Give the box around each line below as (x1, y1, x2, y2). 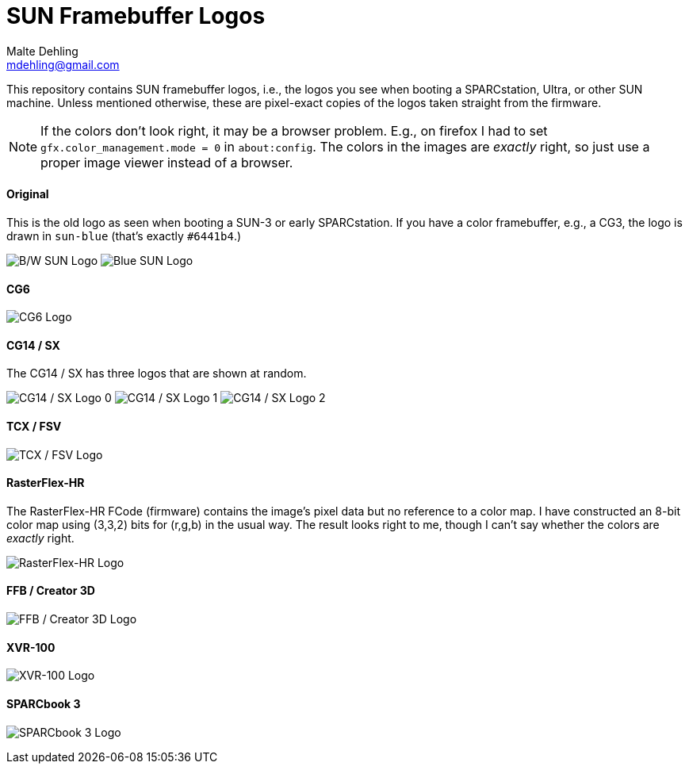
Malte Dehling (6, 44, 78, 58)
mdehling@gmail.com (6, 57, 120, 71)
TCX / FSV (6, 419, 62, 434)
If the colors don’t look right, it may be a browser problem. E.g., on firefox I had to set (40, 122, 548, 139)
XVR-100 (6, 640, 56, 654)
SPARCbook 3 (6, 696, 81, 711)
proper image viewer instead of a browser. (40, 154, 293, 170)
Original (6, 187, 49, 201)
